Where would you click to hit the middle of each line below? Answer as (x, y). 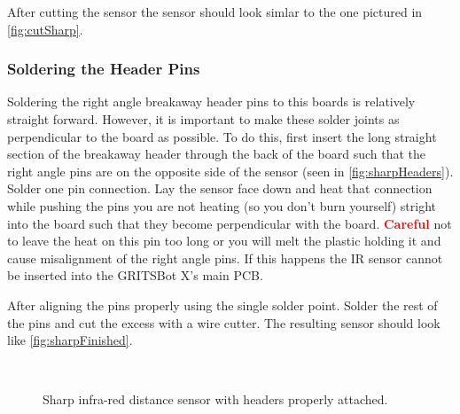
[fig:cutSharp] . (45, 29)
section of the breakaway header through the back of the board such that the (217, 154)
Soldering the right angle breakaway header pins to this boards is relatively (211, 102)
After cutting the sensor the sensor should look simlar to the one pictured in (215, 12)
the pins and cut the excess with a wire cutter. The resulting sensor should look (224, 322)
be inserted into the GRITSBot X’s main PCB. (135, 275)
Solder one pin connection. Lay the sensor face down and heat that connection (220, 188)
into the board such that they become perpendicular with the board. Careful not (230, 223)
